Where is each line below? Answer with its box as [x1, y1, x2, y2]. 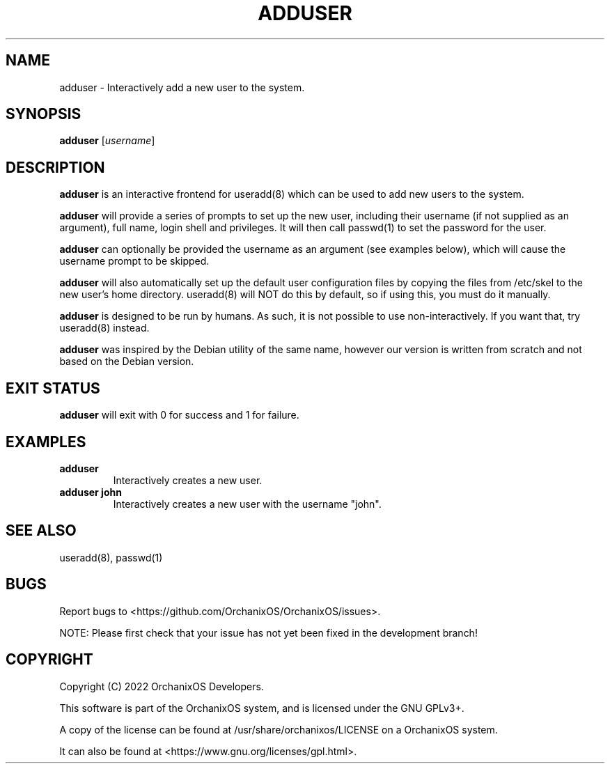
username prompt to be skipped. [59, 255, 210, 267]
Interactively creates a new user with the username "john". [113, 497, 382, 510]
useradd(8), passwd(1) [59, 551, 163, 564]
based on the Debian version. [59, 355, 194, 368]
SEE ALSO [6, 522, 77, 540]
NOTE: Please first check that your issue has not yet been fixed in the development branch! [59, 626, 478, 639]
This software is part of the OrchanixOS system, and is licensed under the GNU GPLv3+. [59, 701, 464, 714]
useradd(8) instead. [59, 322, 150, 334]
